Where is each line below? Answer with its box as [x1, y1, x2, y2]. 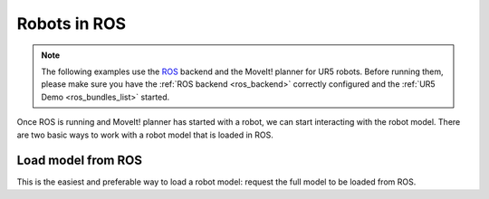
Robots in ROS [16, 14, 127, 33]
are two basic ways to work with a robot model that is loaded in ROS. [16, 129, 273, 140]
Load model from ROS [16, 153, 142, 168]
